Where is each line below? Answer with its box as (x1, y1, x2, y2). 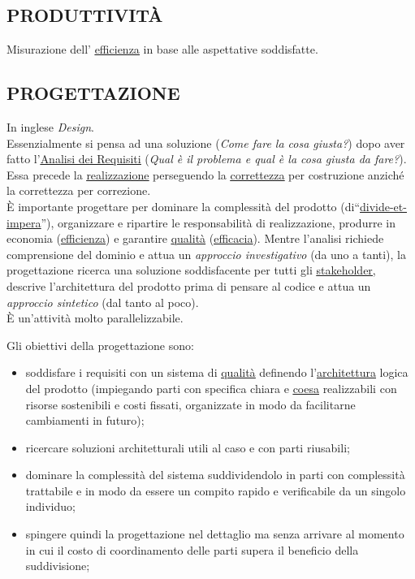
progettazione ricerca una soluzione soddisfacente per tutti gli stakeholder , (6, 261, 376, 279)
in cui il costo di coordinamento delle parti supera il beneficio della (25, 541, 359, 558)
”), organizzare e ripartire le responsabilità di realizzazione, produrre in (41, 214, 396, 231)
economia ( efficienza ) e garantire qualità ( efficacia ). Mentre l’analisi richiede (6, 230, 384, 247)
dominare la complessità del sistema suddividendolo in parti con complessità (25, 466, 405, 483)
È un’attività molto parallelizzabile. (6, 309, 184, 326)
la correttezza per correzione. (6, 182, 151, 199)
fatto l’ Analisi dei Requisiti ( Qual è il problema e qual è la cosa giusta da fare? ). (6, 150, 407, 167)
